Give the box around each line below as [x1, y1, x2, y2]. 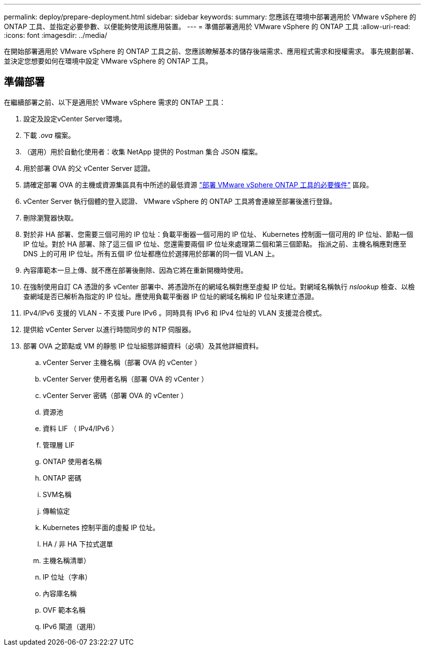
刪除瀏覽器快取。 [23, 213, 78, 222]
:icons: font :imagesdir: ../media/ [4, 31, 107, 39]
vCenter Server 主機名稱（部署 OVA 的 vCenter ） [43, 358, 201, 367]
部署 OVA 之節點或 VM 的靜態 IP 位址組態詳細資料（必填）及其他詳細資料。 [23, 341, 263, 350]
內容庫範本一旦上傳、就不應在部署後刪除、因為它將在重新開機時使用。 [23, 266, 247, 274]
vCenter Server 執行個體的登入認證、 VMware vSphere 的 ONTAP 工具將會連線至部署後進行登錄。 [23, 197, 337, 205]
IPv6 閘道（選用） [43, 622, 100, 631]
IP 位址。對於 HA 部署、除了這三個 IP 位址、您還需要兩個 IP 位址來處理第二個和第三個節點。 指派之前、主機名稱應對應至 [23, 239, 407, 248]
